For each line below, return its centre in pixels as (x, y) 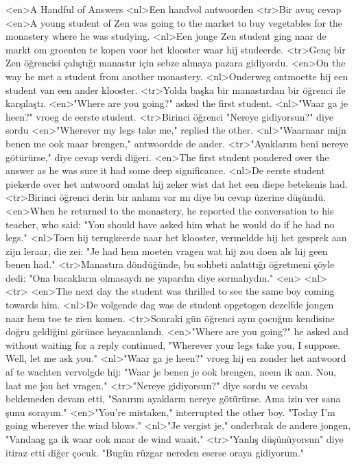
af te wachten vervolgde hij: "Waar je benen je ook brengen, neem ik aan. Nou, (171, 372)
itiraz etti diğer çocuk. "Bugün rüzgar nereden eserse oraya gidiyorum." (155, 452)
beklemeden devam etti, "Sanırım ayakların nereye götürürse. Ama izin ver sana (173, 399)
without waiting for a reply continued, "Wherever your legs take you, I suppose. (173, 344)
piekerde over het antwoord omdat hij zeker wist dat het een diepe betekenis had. (177, 183)
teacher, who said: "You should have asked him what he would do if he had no (170, 224)
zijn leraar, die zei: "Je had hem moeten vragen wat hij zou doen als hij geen (167, 251)
